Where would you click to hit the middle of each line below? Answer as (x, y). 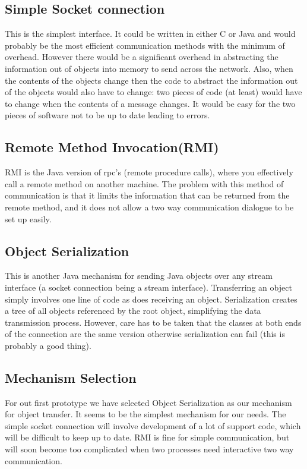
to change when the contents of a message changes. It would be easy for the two (150, 103)
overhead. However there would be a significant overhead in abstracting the (142, 57)
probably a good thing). (48, 345)
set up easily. (28, 218)
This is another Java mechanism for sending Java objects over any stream (139, 276)
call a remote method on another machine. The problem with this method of (144, 183)
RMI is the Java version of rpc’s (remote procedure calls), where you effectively (149, 172)
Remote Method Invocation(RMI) (112, 147)
